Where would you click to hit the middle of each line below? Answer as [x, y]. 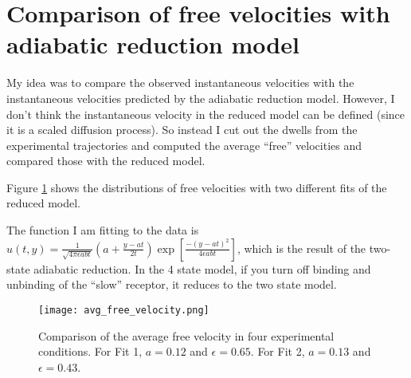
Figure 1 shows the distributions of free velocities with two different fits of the [197, 187]
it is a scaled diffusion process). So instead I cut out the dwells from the [182, 130]
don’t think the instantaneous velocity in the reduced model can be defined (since [206, 114]
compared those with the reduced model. [106, 161]
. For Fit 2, [278, 351]
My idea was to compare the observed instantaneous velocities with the [180, 83]
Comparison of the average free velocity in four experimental [186, 335]
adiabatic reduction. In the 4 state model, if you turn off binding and [202, 268]
